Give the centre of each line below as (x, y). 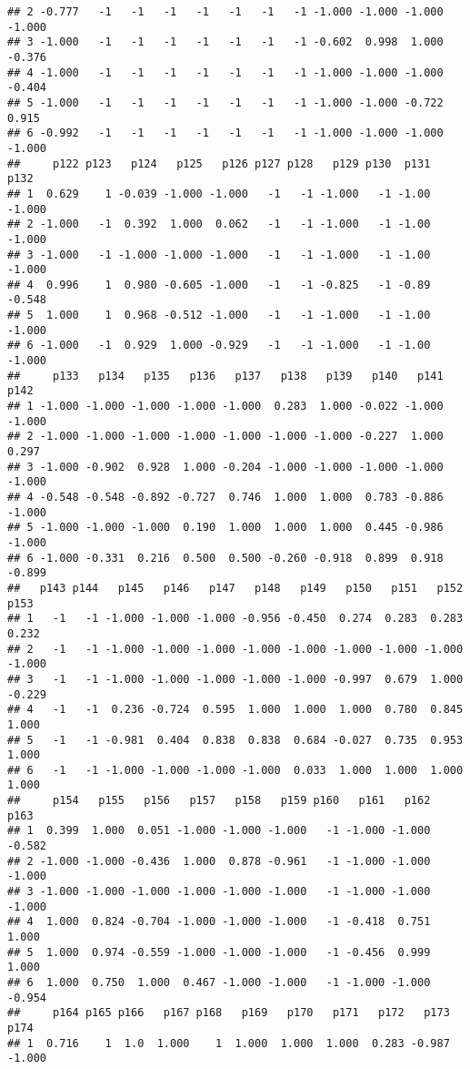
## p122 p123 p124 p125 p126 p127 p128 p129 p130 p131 (219, 163)
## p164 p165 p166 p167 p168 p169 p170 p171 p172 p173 (229, 1013)
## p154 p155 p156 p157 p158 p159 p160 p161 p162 (219, 801)
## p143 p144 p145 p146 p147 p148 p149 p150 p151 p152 (235, 588)
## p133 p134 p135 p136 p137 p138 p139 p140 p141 (225, 376)
